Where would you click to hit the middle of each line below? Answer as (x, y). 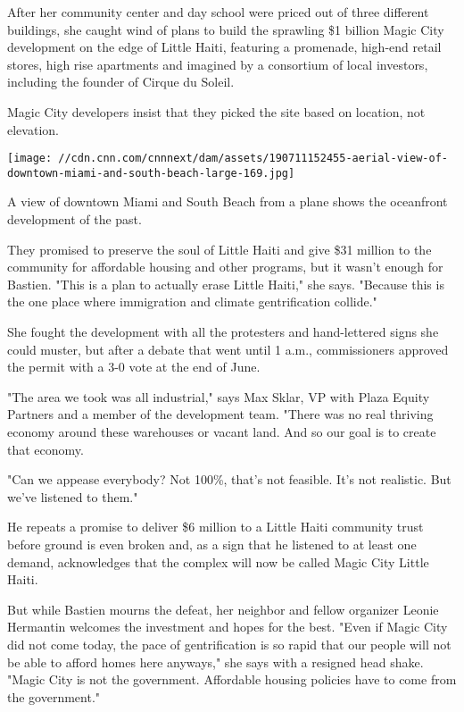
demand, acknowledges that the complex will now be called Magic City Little (218, 561)
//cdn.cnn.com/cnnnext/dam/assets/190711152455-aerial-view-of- (253, 159)
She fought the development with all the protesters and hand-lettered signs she (223, 332)
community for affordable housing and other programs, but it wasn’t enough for (225, 267)
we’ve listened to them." (73, 496)
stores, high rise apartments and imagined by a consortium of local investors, (218, 64)
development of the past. (75, 219)
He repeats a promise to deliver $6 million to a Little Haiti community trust (215, 527)
